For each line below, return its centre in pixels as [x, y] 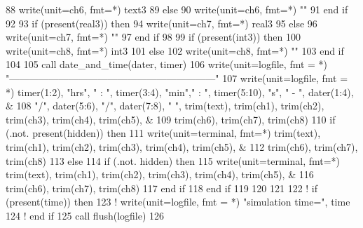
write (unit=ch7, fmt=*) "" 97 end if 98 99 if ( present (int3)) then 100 [153, 37]
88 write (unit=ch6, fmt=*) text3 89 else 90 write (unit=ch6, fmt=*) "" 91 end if [177, 9]
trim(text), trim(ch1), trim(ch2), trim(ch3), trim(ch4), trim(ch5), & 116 [160, 174]
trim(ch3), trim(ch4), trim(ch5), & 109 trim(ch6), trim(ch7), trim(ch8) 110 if [171, 119]
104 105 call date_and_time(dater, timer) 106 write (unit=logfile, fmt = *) [167, 64]
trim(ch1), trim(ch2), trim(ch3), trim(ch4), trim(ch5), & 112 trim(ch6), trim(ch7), [182, 146]
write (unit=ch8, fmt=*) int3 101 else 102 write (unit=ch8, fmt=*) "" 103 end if [175, 50]
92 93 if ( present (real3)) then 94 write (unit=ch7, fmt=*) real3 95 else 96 [162, 23]
